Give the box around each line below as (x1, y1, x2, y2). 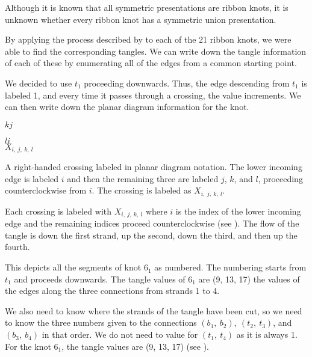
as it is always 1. (236, 328, 298, 341)
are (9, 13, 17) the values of (198, 272, 300, 285)
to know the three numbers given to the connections (5, 316, 197, 329)
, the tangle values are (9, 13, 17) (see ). (61, 340, 209, 352)
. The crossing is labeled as (92, 184, 192, 197)
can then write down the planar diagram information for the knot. (5, 100, 249, 113)
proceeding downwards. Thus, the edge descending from (84, 76, 290, 89)
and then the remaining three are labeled (67, 172, 219, 185)
